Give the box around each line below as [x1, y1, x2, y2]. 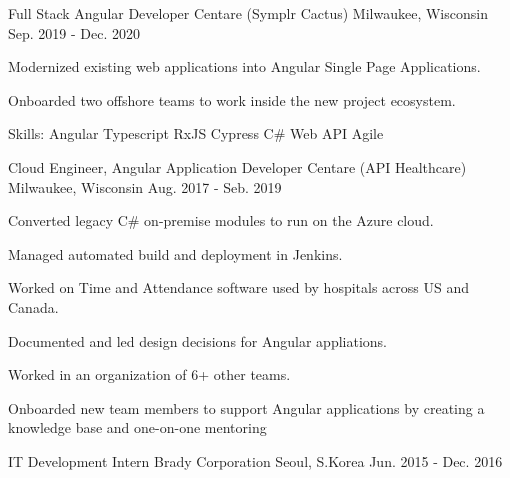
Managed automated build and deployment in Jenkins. [8, 243, 343, 264]
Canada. [8, 296, 59, 317]
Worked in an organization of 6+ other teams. [8, 364, 291, 385]
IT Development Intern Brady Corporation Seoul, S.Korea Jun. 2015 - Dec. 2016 [8, 450, 503, 471]
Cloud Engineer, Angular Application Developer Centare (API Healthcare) [8, 156, 467, 177]
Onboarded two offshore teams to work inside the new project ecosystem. [8, 89, 456, 110]
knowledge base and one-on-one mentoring [8, 417, 267, 438]
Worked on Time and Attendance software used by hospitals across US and [8, 277, 470, 298]
